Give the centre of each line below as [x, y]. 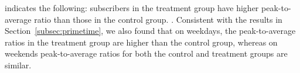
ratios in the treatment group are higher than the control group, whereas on [141, 42]
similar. [18, 65]
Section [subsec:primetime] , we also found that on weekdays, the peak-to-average [150, 31]
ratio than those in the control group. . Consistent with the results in [158, 19]
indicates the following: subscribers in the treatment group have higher [132, 8]
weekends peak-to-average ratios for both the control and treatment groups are [146, 53]
